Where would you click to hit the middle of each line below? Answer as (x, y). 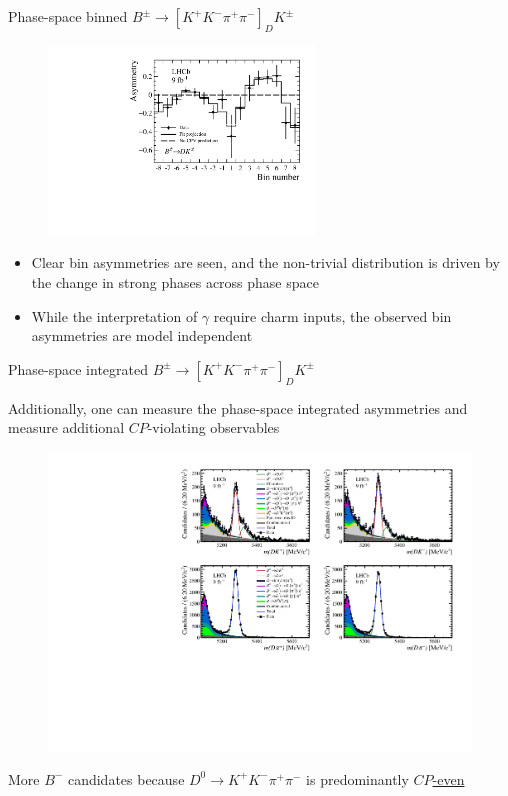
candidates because (126, 778)
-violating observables (213, 427)
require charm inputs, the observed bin (332, 315)
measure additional (66, 427)
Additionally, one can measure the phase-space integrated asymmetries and (238, 407)
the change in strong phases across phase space (175, 281)
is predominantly (357, 778)
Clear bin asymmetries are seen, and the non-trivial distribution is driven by (265, 262)
